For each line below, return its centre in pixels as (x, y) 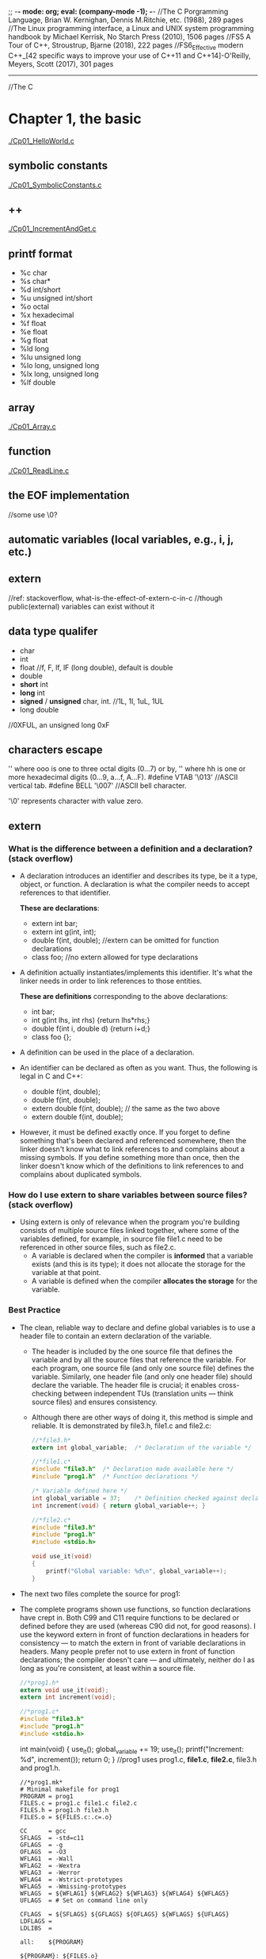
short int (34, 684)
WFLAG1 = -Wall (46, 1859)
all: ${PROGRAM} (52, 1942)
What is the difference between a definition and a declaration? (131, 848)
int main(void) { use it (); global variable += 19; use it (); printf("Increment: (131, 1750)
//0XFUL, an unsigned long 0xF (59, 724)
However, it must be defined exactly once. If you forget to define (125, 1132)
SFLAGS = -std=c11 (52, 1838)
